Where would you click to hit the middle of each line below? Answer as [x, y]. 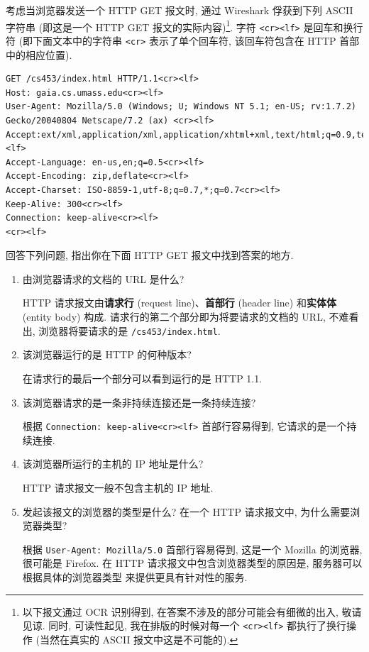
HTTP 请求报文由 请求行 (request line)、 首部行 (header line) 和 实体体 [179, 303]
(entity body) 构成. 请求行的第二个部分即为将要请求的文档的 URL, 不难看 [191, 317]
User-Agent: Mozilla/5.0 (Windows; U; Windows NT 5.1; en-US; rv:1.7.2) [181, 107]
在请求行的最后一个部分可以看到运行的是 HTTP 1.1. [142, 378]
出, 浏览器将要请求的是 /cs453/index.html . [121, 330]
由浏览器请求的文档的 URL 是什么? [103, 278]
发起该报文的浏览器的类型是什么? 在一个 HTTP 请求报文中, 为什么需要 [186, 511]
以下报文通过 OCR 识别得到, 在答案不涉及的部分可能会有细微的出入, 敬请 [192, 611]
